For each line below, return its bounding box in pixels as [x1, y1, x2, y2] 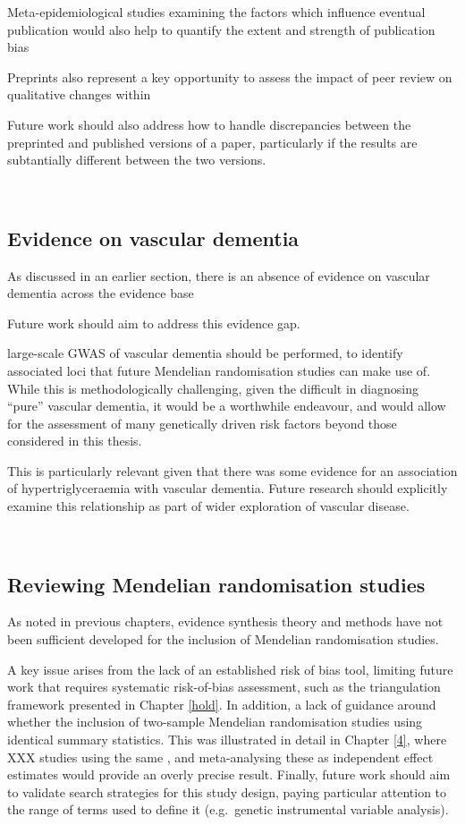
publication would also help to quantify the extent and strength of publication [7, 20, 435, 38]
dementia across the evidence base [7, 284, 194, 302]
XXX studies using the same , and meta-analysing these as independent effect [7, 747, 434, 766]
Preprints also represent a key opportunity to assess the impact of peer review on [7, 67, 452, 86]
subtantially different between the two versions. [7, 150, 266, 169]
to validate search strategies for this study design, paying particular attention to [7, 782, 447, 801]
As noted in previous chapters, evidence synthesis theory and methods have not [7, 612, 444, 631]
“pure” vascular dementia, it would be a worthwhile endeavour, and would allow [7, 396, 446, 415]
